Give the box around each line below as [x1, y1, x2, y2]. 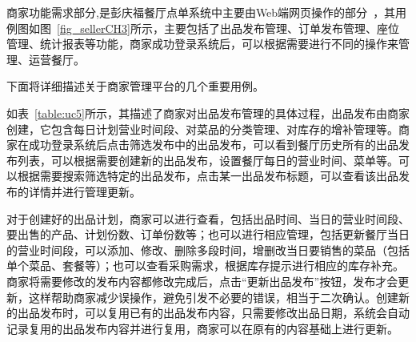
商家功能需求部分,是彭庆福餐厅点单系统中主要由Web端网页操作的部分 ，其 [6, 4, 396, 20]
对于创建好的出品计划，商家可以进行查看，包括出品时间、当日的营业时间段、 [6, 210, 410, 227]
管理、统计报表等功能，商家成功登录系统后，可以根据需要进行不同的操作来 [6, 35, 398, 52]
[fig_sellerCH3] [57, 19, 130, 36]
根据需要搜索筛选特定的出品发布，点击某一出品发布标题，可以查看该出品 [17, 167, 398, 184]
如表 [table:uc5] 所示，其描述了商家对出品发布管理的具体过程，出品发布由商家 [6, 104, 410, 121]
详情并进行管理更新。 [28, 183, 141, 199]
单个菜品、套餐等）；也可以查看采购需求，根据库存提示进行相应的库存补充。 [6, 257, 404, 274]
